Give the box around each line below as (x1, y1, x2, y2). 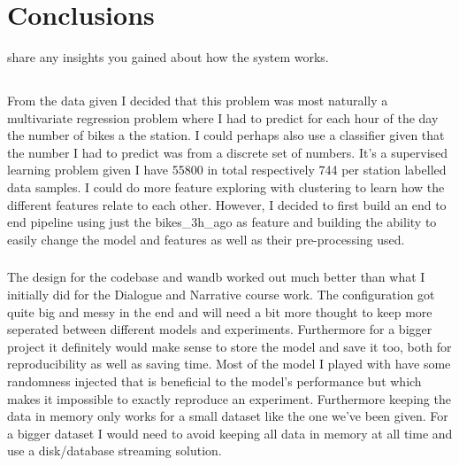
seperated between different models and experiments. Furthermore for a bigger (7, 320, 432, 338)
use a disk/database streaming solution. (7, 441, 222, 460)
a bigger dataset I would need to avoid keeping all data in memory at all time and (7, 423, 453, 442)
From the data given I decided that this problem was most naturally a (7, 91, 388, 110)
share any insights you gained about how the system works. (7, 48, 329, 66)
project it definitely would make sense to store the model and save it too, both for (7, 337, 452, 355)
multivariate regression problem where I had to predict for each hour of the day (7, 108, 439, 127)
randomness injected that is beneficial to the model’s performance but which (7, 371, 422, 390)
